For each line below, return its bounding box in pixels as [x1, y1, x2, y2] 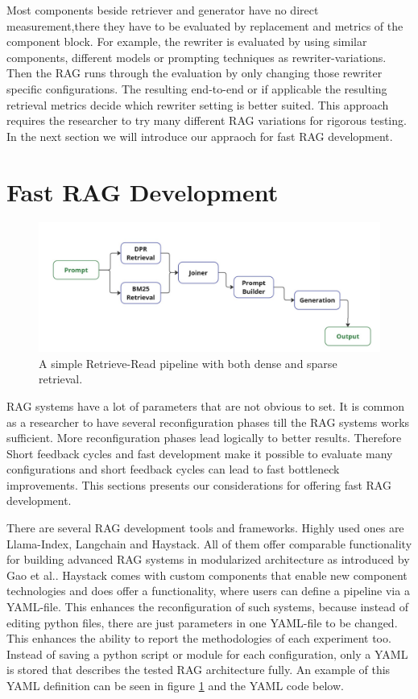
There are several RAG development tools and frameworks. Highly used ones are [6, 519, 404, 536]
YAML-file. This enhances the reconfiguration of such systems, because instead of [6, 598, 409, 615]
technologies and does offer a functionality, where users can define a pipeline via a [6, 582, 410, 599]
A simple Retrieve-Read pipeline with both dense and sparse [39, 354, 337, 371]
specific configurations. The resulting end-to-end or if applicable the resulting [6, 80, 387, 97]
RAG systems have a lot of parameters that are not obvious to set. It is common [6, 397, 404, 414]
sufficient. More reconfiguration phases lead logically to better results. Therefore [6, 429, 402, 446]
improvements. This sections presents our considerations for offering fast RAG [6, 476, 391, 493]
